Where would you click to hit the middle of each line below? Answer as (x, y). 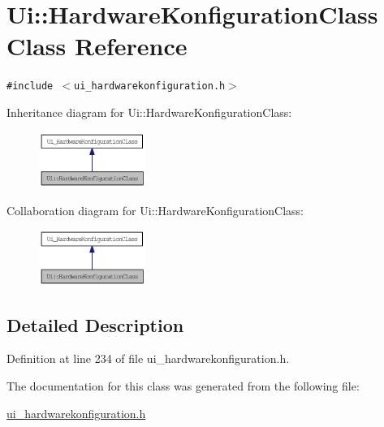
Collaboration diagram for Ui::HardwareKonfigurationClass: (155, 210)
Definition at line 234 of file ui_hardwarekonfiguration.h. (148, 358)
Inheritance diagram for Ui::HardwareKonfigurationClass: (149, 112)
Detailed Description (95, 324)
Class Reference (97, 46)
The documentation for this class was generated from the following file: (183, 386)
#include (30, 86)
